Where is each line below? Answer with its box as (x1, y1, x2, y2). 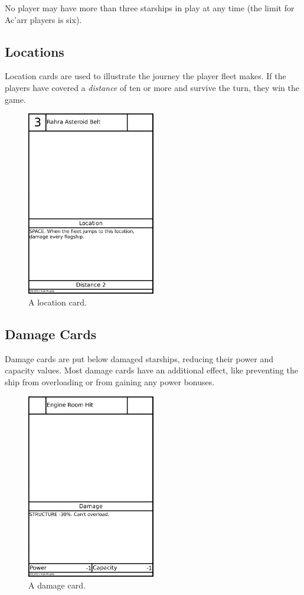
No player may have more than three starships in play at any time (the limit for (5, 2, 295, 14)
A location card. (28, 296, 87, 308)
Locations (5, 42, 64, 60)
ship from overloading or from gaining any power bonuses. (5, 376, 215, 388)
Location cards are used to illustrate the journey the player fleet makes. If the (5, 70, 286, 82)
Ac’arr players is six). (5, 13, 82, 25)
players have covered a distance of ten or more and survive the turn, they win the (5, 81, 299, 93)
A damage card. (28, 578, 86, 591)
